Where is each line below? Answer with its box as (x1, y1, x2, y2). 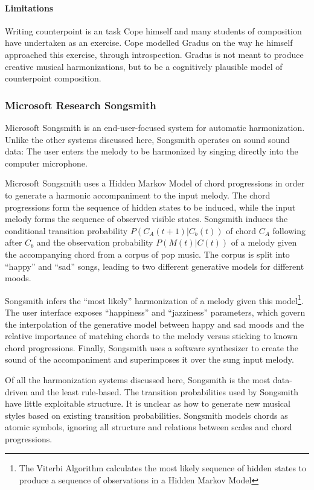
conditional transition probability (5, 224, 128, 237)
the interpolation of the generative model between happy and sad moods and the (5, 317, 304, 330)
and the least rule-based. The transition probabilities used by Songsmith (30, 385, 298, 398)
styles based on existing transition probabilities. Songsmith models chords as (5, 409, 288, 421)
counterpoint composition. (5, 72, 101, 84)
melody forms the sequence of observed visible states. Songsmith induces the (5, 212, 288, 225)
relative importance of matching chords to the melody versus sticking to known (5, 329, 298, 342)
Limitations (5, 1, 54, 14)
